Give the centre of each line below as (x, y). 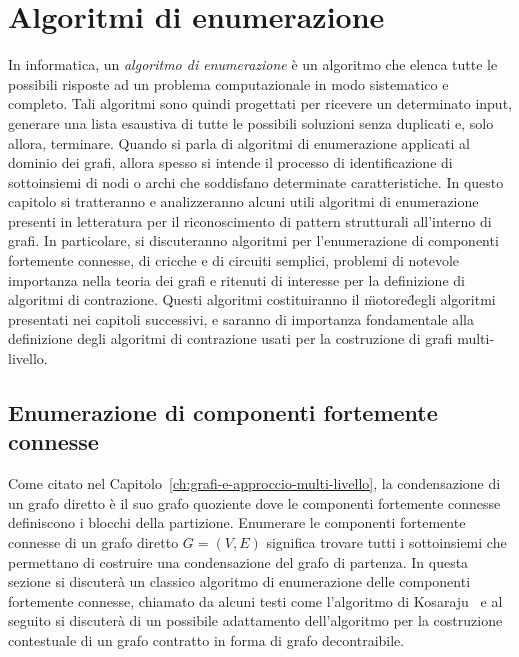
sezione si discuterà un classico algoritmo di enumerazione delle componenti (239, 581)
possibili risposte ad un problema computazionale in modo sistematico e (228, 83)
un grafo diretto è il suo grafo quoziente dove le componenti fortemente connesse (254, 502)
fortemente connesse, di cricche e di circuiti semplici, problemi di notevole (234, 260)
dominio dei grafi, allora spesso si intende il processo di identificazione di (230, 162)
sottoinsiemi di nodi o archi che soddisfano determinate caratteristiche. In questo (256, 181)
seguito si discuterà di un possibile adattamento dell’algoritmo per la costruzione (255, 620)
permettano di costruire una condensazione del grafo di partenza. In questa (238, 561)
